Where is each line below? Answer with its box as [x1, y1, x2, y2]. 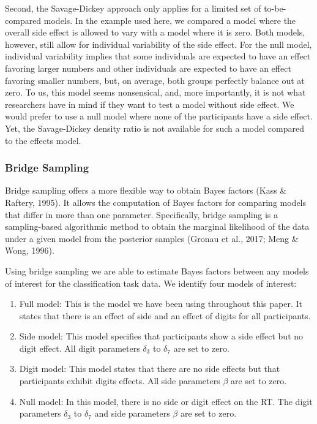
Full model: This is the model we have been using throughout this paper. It [19, 297, 303, 310]
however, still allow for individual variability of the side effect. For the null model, [5, 37, 312, 50]
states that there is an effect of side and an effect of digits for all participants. [19, 309, 311, 322]
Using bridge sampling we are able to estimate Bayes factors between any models [5, 264, 309, 277]
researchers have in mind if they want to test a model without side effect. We [5, 97, 294, 110]
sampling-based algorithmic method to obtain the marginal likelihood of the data [5, 220, 310, 233]
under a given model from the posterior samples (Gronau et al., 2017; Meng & [5, 232, 299, 244]
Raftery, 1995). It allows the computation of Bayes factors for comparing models [5, 195, 306, 208]
